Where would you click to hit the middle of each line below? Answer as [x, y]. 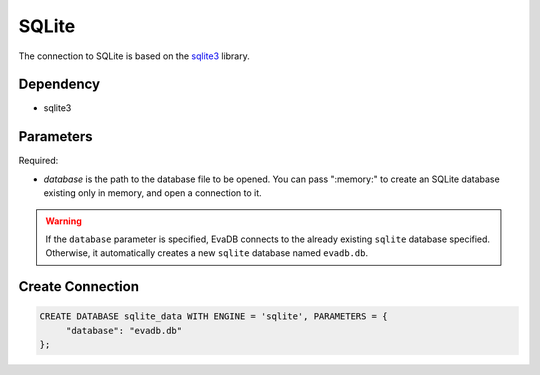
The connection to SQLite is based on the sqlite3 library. [134, 56]
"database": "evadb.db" [124, 330]
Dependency [59, 84]
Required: [38, 161]
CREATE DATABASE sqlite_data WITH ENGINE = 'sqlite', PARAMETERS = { [213, 316]
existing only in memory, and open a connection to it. [152, 193]
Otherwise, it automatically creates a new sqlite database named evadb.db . [207, 253]
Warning [63, 221]
